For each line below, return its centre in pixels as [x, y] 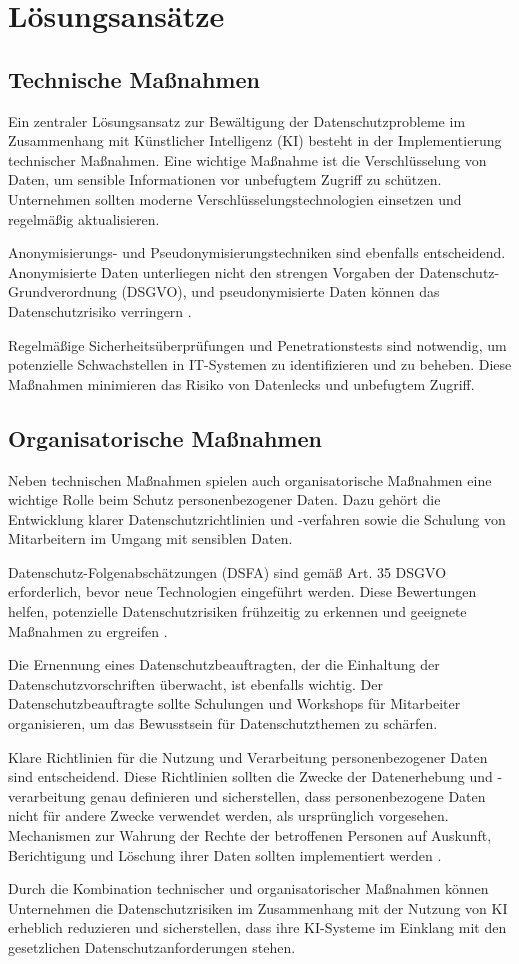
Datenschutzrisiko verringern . [100, 310]
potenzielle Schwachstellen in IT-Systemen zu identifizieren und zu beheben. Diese [260, 364]
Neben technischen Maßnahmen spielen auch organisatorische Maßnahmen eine [250, 479]
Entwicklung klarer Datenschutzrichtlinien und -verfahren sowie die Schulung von [257, 518]
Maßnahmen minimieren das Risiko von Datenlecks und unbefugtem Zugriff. [241, 383]
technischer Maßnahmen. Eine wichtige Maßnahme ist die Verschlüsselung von [247, 159]
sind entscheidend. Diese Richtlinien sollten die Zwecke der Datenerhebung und [250, 776]
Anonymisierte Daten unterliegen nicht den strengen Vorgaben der [211, 271]
